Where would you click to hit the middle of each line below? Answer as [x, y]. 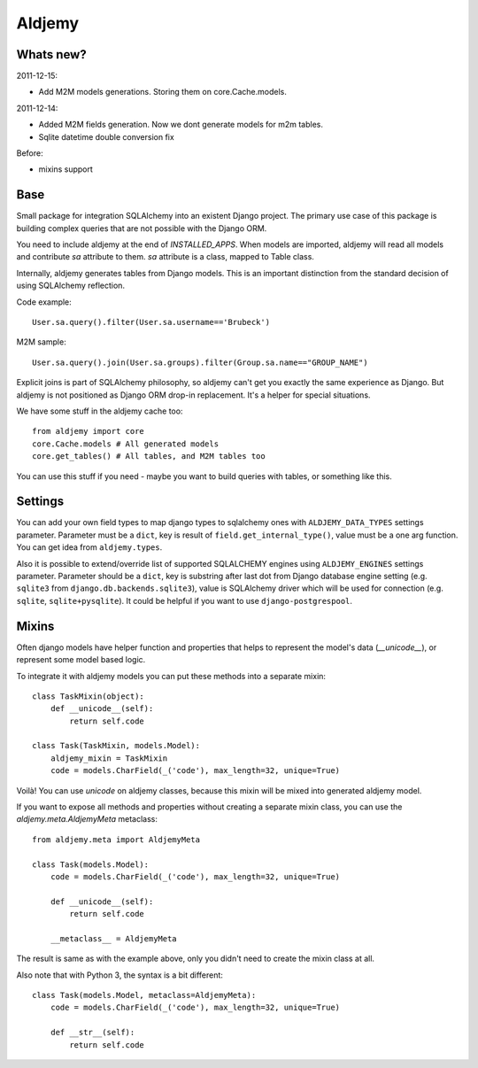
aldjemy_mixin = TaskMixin [109, 758]
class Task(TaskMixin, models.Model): [116, 746]
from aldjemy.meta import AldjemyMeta [116, 840]
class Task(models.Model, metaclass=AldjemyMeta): [144, 995]
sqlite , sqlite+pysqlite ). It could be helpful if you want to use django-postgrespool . [185, 600]
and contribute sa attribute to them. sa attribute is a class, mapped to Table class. [165, 257]
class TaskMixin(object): [89, 696]
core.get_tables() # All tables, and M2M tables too [149, 457]
